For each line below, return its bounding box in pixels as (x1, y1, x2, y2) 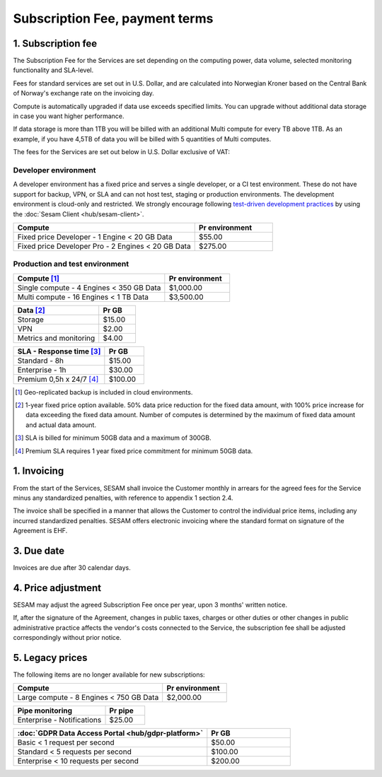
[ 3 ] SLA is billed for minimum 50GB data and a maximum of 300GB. (15, 433, 212, 442)
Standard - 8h (17, 356, 64, 366)
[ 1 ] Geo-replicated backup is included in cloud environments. (15, 387, 193, 396)
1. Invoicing (13, 465, 64, 477)
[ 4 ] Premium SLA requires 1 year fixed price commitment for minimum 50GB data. (15, 446, 253, 455)
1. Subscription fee (13, 37, 98, 49)
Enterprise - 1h (17, 365, 66, 375)
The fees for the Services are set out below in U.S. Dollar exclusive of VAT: (13, 148, 230, 156)
